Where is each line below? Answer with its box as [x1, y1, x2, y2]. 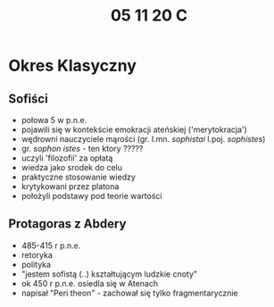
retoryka [21, 249, 53, 260]
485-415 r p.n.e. [21, 240, 81, 251]
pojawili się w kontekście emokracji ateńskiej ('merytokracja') [21, 124, 247, 135]
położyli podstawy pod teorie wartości [21, 191, 162, 201]
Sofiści [8, 91, 48, 106]
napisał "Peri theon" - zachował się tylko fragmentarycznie [21, 287, 238, 298]
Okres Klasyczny [8, 55, 137, 76]
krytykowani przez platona [21, 181, 120, 192]
